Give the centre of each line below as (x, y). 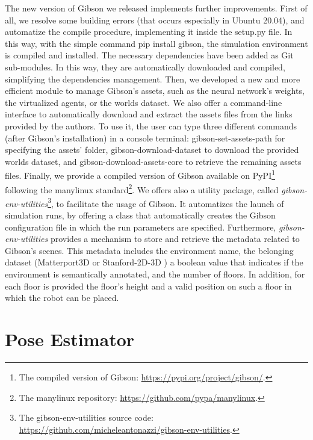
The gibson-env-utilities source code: (86, 417)
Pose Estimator (70, 339)
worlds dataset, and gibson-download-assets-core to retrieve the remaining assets (153, 161)
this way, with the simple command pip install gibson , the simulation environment (156, 43)
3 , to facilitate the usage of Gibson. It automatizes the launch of (166, 202)
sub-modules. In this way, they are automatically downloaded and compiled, (145, 67)
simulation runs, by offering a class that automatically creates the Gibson (140, 215)
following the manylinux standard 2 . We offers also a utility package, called (142, 188)
